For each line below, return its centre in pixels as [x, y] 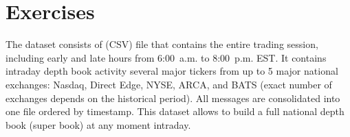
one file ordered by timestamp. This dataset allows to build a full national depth [175, 111]
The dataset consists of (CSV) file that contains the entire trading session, [162, 44]
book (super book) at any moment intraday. [98, 124]
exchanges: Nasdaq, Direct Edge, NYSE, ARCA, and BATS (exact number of [169, 84]
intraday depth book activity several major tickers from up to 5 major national [172, 71]
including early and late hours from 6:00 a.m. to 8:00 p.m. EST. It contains [166, 57]
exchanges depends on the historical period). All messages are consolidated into [173, 98]
